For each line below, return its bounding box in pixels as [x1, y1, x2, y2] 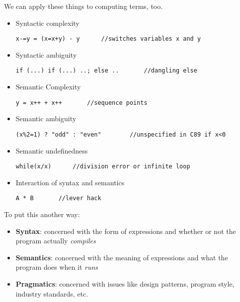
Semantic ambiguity [15, 113, 77, 124]
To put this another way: [4, 209, 80, 220]
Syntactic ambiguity [15, 49, 77, 60]
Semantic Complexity [15, 81, 81, 92]
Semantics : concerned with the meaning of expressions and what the [15, 252, 228, 262]
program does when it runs [15, 262, 98, 272]
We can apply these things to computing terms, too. [4, 1, 163, 11]
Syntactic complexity [15, 17, 80, 28]
